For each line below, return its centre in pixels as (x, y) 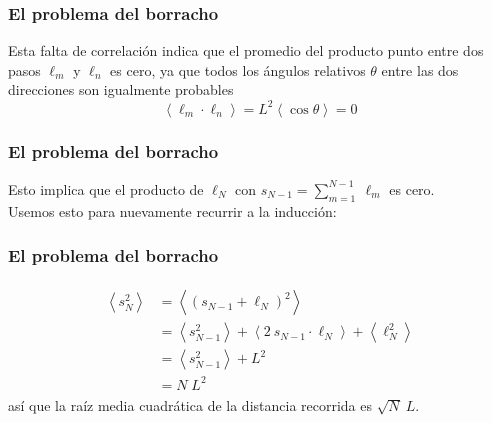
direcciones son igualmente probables (121, 89)
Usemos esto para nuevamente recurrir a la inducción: (172, 210)
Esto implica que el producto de (106, 188)
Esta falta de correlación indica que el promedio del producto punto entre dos (246, 50)
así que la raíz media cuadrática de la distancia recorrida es (190, 404)
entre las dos (420, 69)
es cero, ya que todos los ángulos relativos (238, 69)
